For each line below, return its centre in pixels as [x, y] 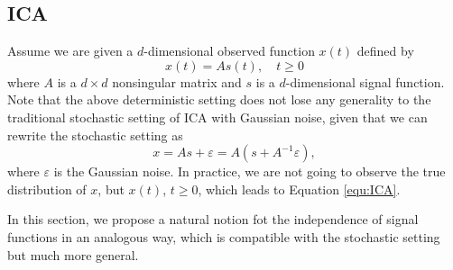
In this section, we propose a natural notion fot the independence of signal [213, 219]
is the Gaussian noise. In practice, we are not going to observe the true [250, 171]
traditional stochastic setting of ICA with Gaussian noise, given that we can [217, 117]
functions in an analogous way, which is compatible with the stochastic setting [224, 236]
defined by [385, 51]
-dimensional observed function [229, 51]
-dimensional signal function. [365, 81]
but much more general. [73, 254]
